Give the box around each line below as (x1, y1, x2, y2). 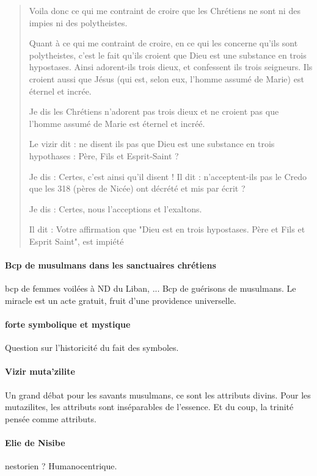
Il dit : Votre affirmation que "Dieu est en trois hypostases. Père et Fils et (29, 223, 305, 236)
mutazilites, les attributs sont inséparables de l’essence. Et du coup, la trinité (5, 400, 294, 413)
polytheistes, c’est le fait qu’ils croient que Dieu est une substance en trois (29, 48, 307, 61)
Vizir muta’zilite (5, 365, 75, 378)
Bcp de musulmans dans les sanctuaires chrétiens (5, 259, 216, 272)
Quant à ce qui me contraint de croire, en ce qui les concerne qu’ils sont (29, 37, 298, 49)
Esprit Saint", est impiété (29, 234, 124, 247)
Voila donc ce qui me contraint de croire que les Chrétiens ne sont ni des (29, 4, 301, 16)
